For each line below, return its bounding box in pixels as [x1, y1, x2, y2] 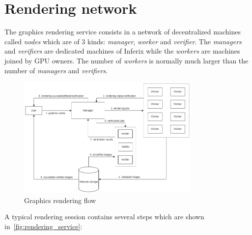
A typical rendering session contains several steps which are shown [4, 211, 204, 222]
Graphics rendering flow [24, 195, 96, 205]
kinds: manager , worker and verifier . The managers [87, 36, 242, 46]
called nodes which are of [4, 36, 80, 46]
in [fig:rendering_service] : [4, 221, 83, 231]
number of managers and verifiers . [4, 65, 108, 75]
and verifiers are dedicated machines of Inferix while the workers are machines [4, 46, 240, 56]
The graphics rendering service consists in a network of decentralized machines [4, 27, 241, 37]
